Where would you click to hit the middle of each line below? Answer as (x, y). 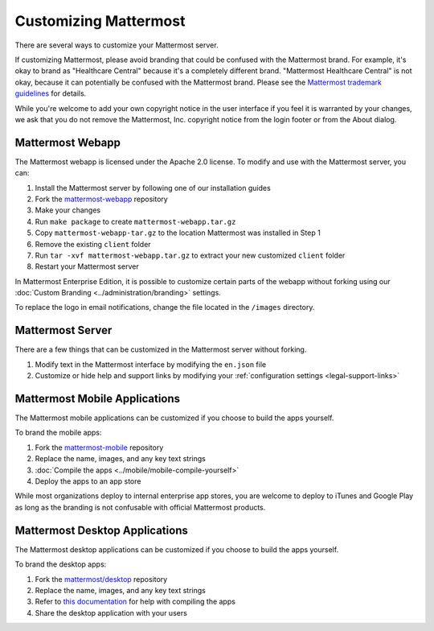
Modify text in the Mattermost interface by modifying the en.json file (151, 364)
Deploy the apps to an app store (88, 481)
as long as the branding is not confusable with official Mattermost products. (140, 507)
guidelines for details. (51, 93)
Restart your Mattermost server (87, 266)
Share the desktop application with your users (111, 612)
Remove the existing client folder (93, 244)
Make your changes (68, 210)
